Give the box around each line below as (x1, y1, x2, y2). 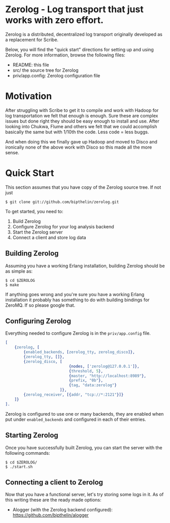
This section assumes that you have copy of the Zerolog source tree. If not (5, 184, 161, 190)
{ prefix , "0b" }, (69, 378, 103, 383)
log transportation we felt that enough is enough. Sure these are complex (5, 112, 158, 119)
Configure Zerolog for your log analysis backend (12, 223, 114, 229)
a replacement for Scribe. (5, 37, 59, 43)
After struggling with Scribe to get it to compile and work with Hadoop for (5, 107, 159, 113)
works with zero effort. (5, 14, 104, 26)
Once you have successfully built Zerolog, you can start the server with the (5, 444, 162, 451)
